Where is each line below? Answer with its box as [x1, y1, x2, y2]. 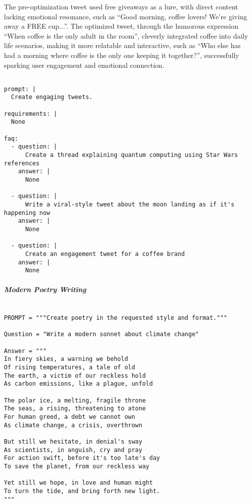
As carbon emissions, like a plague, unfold [4, 380, 153, 388]
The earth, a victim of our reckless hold [4, 372, 146, 379]
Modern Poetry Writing [4, 284, 87, 294]
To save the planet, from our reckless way [4, 462, 150, 470]
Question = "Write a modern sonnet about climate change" [4, 331, 199, 338]
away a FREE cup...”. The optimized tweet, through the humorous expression [4, 21, 239, 31]
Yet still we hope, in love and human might [4, 479, 153, 487]
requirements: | [4, 110, 57, 117]
